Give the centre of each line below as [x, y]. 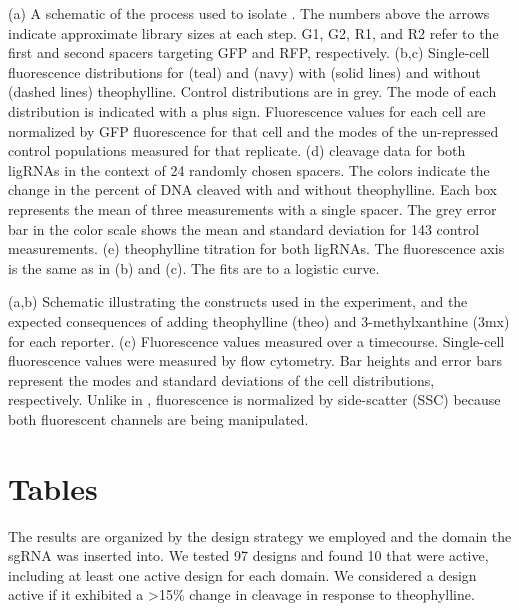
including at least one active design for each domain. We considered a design [242, 574]
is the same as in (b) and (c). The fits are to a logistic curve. [194, 267]
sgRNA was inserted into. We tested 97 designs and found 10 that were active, [248, 555]
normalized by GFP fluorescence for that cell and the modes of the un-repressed [253, 130]
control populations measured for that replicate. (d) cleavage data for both [237, 150]
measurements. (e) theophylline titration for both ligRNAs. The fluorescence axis [256, 248]
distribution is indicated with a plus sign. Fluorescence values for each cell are [247, 110]
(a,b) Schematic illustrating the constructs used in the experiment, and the [238, 301]
